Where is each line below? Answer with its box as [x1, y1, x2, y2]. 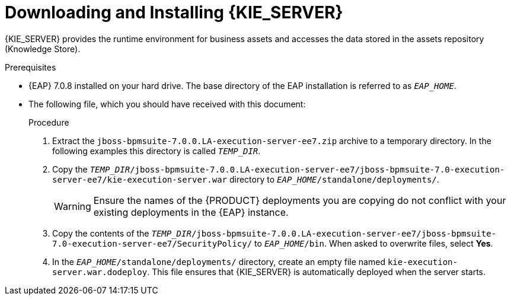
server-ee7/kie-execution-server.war [52, 174, 228, 184]
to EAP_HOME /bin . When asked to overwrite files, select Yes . [254, 238, 493, 248]
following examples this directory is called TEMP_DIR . [52, 145, 261, 156]
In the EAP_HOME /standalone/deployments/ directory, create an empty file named [52, 256, 385, 267]
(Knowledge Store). [5, 43, 81, 54]
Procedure [28, 117, 69, 127]
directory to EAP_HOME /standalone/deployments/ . [229, 174, 439, 184]
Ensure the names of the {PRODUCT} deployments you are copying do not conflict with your [93, 194, 506, 206]
